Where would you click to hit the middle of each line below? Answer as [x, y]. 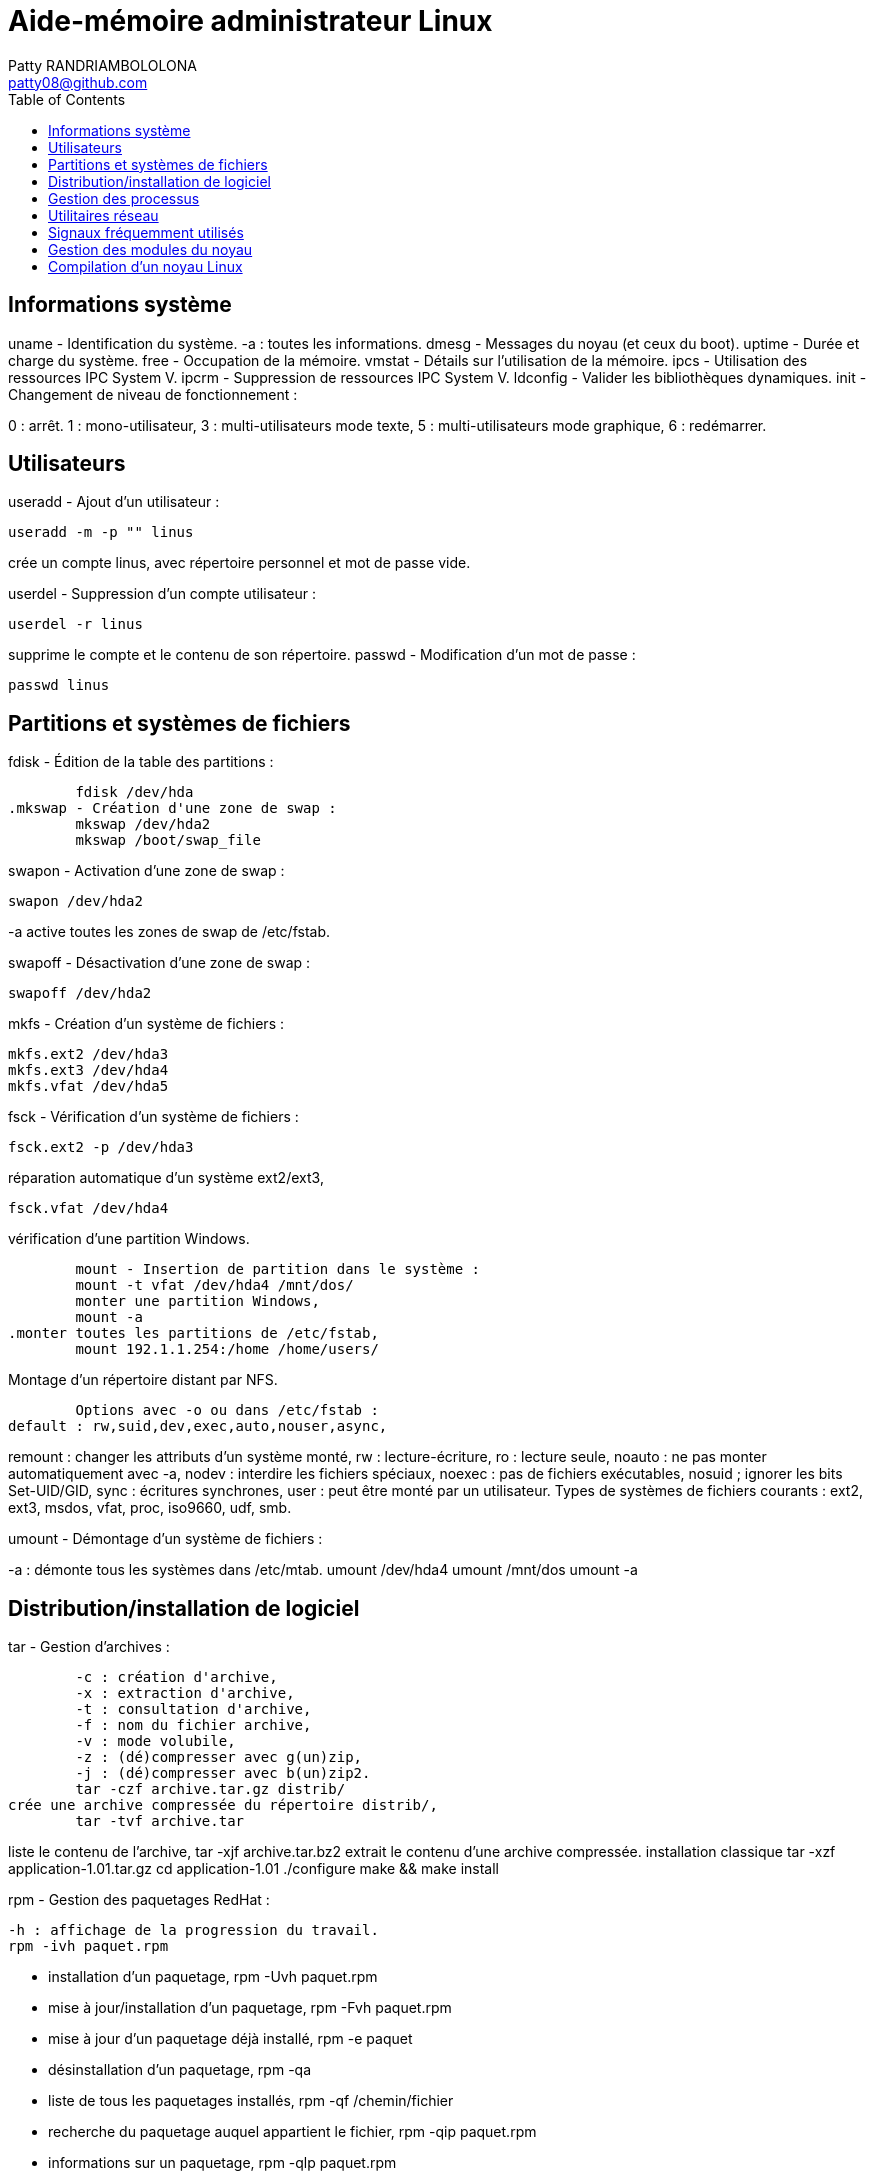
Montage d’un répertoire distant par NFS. [143, 1380]
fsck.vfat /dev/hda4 [88, 1208]
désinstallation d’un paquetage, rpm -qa [180, 2070]
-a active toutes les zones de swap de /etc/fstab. [169, 932]
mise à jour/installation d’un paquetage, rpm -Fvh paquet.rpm [250, 2008]
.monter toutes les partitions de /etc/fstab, [193, 1333]
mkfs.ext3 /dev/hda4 [88, 1070]
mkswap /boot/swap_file [168, 840]
